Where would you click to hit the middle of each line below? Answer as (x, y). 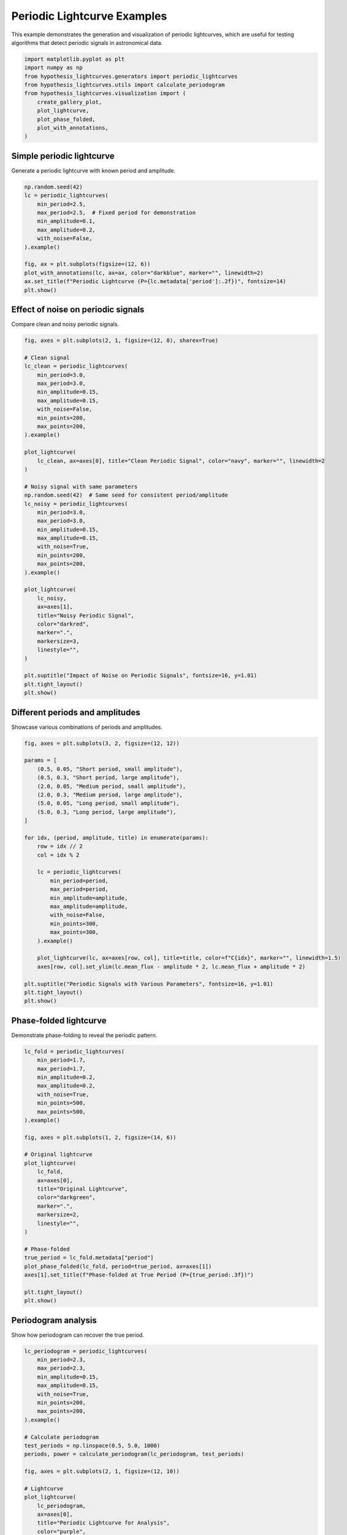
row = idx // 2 (60, 846)
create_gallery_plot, (70, 102)
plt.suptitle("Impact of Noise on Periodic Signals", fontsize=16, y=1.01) (141, 676)
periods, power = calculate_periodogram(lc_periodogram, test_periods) (134, 1454)
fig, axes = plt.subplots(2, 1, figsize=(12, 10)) (102, 1471)
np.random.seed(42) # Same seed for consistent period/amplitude (126, 495)
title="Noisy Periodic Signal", (86, 615)
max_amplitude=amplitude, (89, 907)
